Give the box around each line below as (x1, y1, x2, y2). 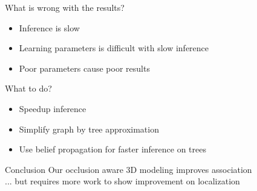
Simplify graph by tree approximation (19, 122, 159, 135)
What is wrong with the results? (5, 1, 125, 13)
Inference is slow (19, 21, 80, 34)
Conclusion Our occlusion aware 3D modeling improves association (5, 163, 252, 175)
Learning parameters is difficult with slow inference (19, 42, 209, 54)
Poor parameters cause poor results (19, 61, 150, 74)
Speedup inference (19, 102, 86, 114)
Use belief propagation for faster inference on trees (19, 143, 206, 155)
